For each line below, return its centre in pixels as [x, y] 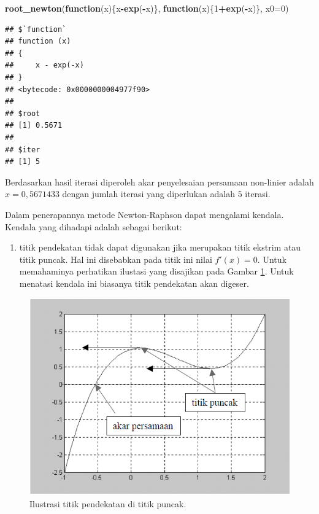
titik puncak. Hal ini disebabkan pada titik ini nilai [116, 259]
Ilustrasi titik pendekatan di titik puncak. [108, 504]
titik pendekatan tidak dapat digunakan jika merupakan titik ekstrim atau [160, 247]
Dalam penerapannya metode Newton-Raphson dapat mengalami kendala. [144, 214]
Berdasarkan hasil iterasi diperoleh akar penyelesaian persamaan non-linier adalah [159, 181]
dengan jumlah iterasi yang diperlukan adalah [148, 194]
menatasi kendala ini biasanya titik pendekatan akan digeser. [134, 283]
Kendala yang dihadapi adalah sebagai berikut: [94, 226]
